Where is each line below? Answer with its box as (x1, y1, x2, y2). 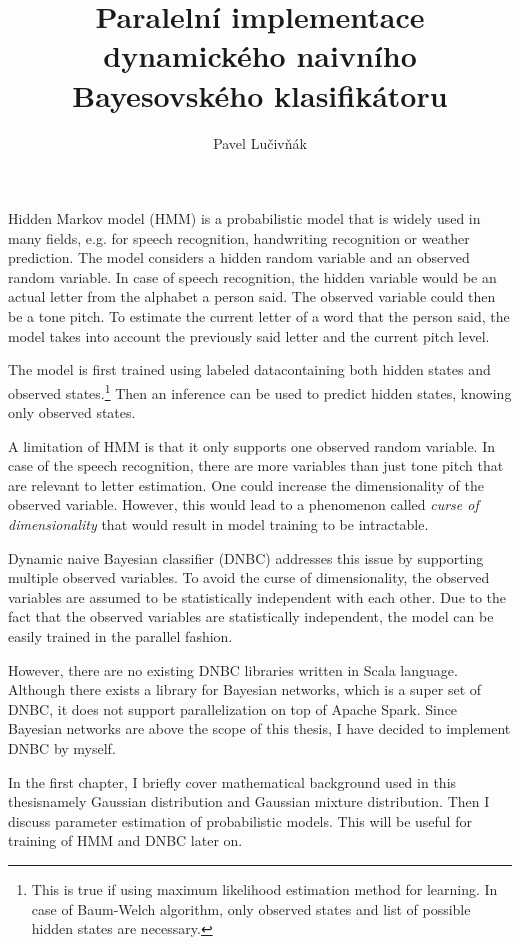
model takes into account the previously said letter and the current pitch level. (8, 325, 490, 346)
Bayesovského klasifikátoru (72, 74, 448, 115)
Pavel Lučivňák (213, 132, 307, 153)
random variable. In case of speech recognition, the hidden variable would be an (8, 266, 497, 287)
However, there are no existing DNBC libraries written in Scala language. (8, 659, 458, 680)
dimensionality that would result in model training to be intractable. (8, 514, 429, 535)
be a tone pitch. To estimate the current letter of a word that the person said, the (8, 306, 510, 327)
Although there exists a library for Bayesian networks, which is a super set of (8, 679, 482, 700)
